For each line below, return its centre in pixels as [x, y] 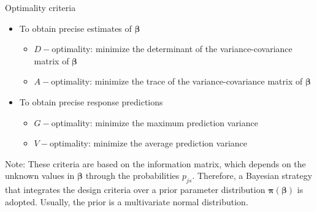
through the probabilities [132, 176]
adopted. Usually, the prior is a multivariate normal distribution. [127, 201]
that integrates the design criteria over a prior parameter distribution [135, 190]
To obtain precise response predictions [91, 101]
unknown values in [40, 176]
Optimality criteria [40, 7]
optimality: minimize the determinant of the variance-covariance [172, 49]
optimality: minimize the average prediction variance [148, 143]
